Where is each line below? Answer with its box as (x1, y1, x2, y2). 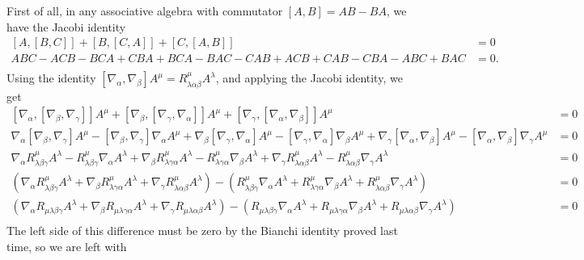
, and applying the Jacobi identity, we (215, 69, 403, 86)
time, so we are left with (6, 238, 127, 254)
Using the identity (6, 69, 96, 86)
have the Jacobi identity (6, 18, 126, 35)
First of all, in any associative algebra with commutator (6, 2, 283, 19)
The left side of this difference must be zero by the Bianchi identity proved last (6, 222, 398, 239)
